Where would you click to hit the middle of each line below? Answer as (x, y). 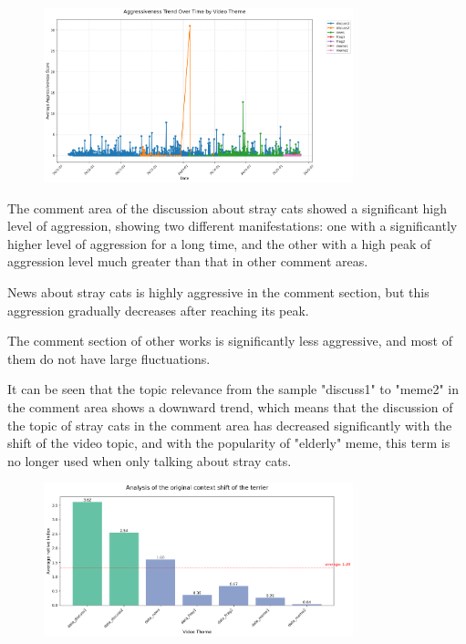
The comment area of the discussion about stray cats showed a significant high (228, 208)
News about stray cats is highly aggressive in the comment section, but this (218, 291)
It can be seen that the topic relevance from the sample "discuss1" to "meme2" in (233, 389)
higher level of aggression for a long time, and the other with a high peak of (219, 243)
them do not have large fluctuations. (109, 358)
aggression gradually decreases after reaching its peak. (158, 310)
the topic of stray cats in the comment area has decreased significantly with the (230, 425)
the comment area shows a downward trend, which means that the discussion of (230, 406)
